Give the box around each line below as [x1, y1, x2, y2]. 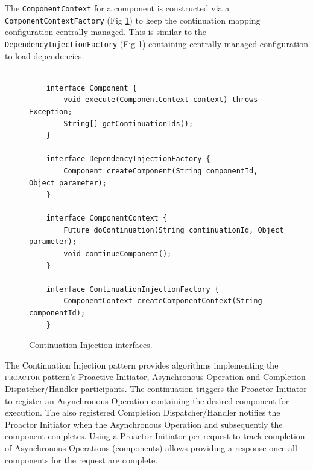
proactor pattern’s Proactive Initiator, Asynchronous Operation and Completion [5, 370, 306, 383]
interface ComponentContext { [46, 214, 168, 223]
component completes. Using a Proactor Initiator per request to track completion [5, 430, 305, 442]
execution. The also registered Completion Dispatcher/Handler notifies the [5, 406, 280, 419]
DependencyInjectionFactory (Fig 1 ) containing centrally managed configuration [5, 37, 309, 50]
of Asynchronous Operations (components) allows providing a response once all [5, 441, 297, 454]
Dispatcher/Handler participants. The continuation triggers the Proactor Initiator [5, 382, 307, 394]
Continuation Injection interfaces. [29, 338, 153, 351]
